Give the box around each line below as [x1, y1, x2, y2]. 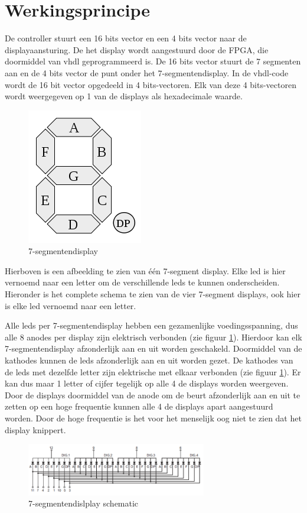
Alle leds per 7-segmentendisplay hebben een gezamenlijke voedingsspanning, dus [5, 319, 298, 332]
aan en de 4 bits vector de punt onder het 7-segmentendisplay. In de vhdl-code [5, 66, 289, 79]
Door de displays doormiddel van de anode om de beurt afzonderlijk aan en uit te [5, 388, 301, 401]
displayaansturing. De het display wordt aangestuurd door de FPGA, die [5, 43, 269, 56]
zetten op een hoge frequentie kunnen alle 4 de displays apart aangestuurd [5, 400, 273, 413]
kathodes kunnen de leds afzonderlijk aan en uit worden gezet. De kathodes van [5, 354, 293, 366]
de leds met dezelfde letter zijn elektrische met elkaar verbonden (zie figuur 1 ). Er [5, 365, 301, 378]
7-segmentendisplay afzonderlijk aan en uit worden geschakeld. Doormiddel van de [5, 342, 302, 355]
